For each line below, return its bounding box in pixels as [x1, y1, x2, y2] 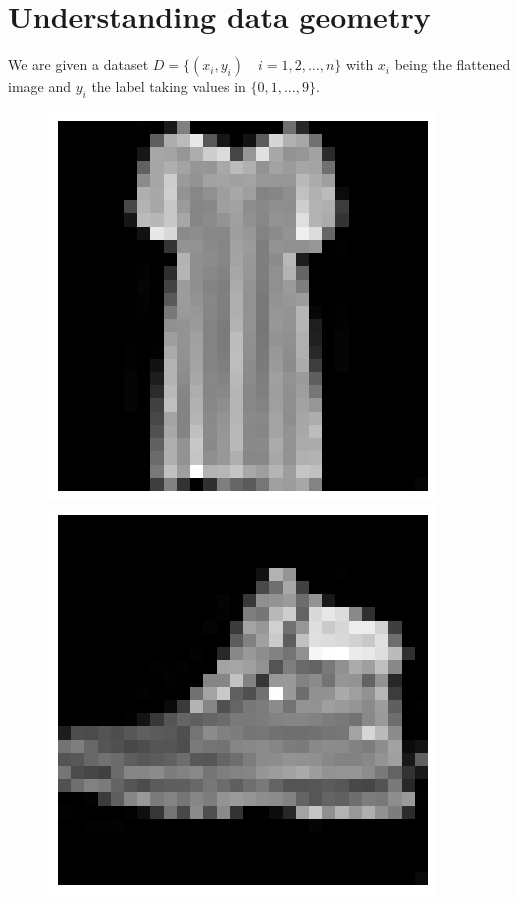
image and [8, 76, 71, 97]
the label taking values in [91, 76, 246, 97]
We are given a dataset [8, 54, 149, 75]
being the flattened [394, 54, 511, 75]
